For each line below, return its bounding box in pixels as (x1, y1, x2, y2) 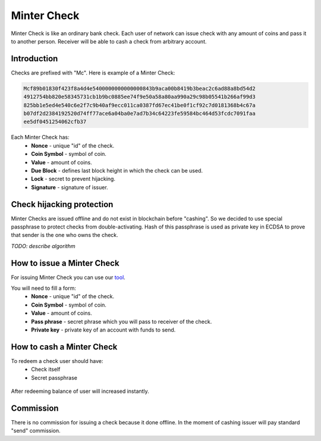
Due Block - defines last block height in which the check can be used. (31, 167, 203, 174)
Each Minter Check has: (11, 134, 70, 141)
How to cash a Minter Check (11, 342, 118, 352)
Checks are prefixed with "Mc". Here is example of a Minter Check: (11, 69, 175, 76)
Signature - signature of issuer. (31, 183, 108, 190)
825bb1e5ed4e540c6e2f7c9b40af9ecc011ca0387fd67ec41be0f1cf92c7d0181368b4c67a (23, 102, 256, 108)
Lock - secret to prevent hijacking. (31, 176, 116, 183)
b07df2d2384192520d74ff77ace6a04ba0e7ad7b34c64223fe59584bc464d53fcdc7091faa (23, 110, 256, 117)
